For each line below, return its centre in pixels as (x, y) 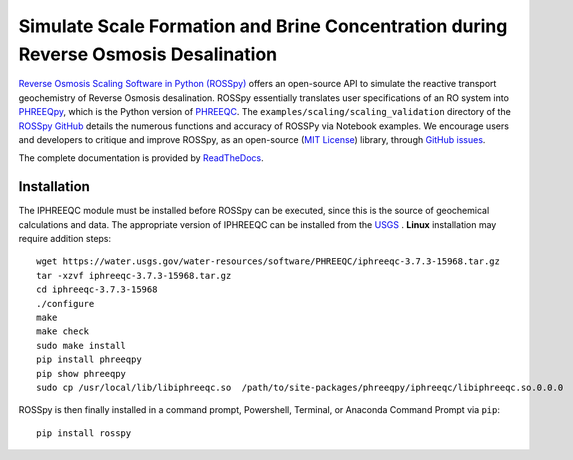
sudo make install (81, 345)
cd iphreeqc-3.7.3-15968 (97, 289)
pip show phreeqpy (81, 373)
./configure (65, 303)
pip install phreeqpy (89, 359)
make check (63, 331)
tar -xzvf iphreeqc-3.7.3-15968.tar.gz (134, 275)
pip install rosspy (84, 433)
